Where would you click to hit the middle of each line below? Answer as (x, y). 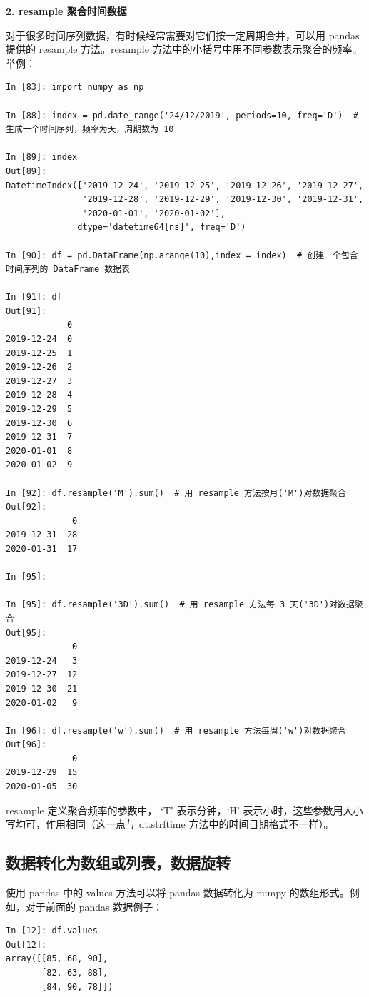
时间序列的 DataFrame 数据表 (68, 269)
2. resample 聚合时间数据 (66, 11)
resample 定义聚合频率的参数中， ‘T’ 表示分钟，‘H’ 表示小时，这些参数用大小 (184, 810)
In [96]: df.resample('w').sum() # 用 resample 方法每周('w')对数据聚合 (176, 730)
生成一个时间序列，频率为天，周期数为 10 (90, 130)
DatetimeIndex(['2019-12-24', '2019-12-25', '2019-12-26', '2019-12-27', (185, 185)
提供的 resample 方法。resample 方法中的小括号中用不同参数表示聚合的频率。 (184, 49)
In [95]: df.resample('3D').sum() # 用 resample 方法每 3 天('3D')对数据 (180, 605)
